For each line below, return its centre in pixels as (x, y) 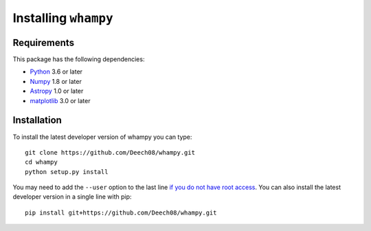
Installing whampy (63, 18)
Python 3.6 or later (56, 71)
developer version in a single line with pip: (72, 197)
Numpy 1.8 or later (56, 81)
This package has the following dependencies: (79, 59)
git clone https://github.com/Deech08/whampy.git (110, 152)
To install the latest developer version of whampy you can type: (102, 137)
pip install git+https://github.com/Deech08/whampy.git (121, 212)
